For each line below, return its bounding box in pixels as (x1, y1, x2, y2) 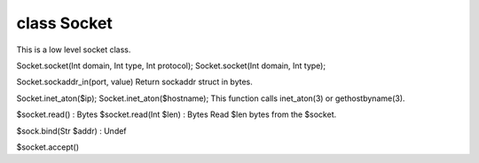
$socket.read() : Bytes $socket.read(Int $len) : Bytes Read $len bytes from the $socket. (16, 109, 337, 120)
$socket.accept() (16, 142, 80, 152)
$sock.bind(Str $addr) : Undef (16, 125, 128, 136)
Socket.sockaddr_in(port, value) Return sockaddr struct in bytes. (16, 76, 253, 88)
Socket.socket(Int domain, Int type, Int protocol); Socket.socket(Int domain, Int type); (16, 60, 326, 71)
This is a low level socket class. (16, 44, 131, 55)
